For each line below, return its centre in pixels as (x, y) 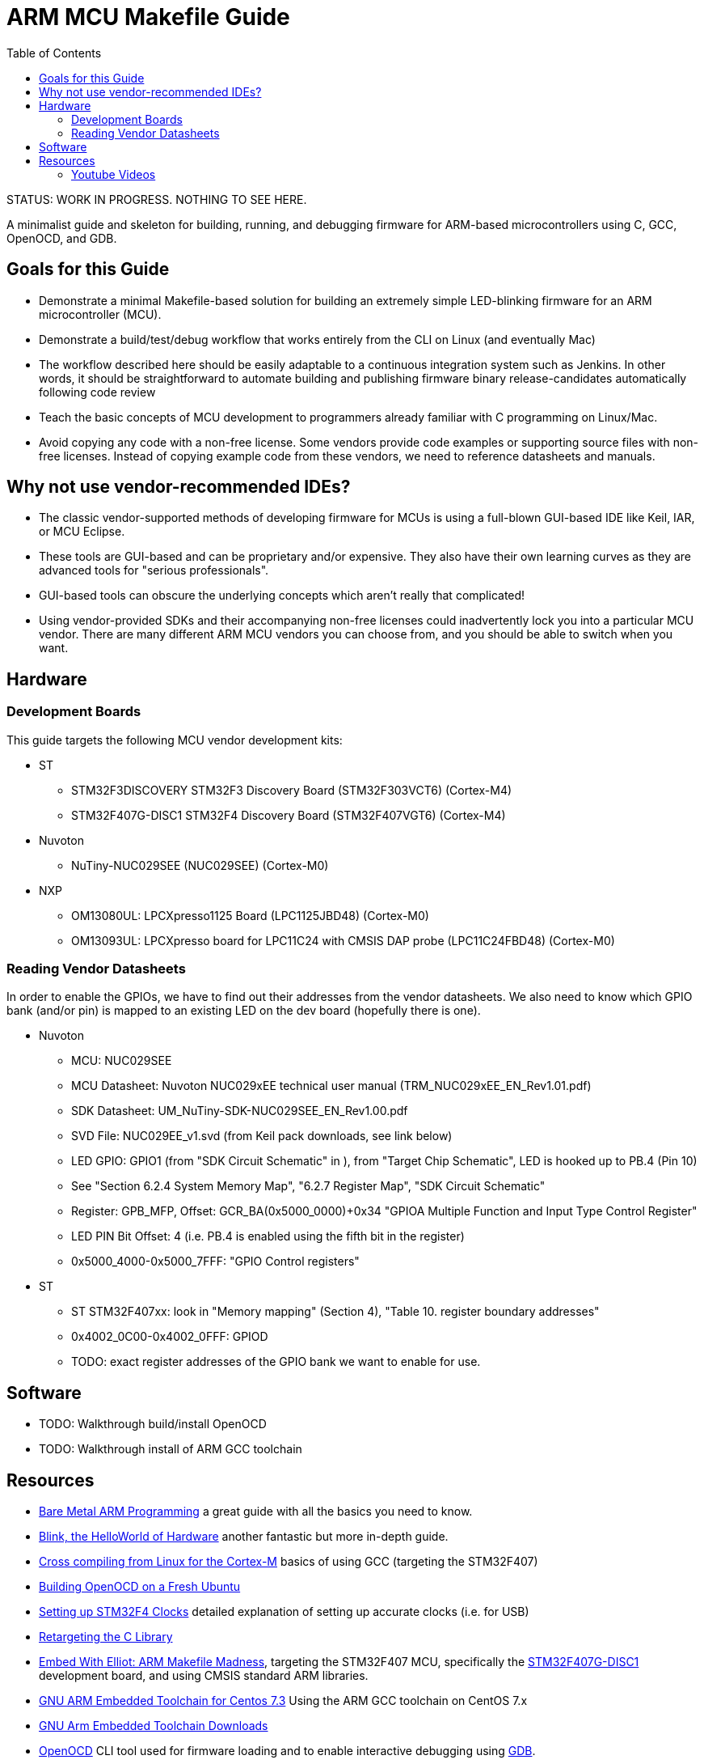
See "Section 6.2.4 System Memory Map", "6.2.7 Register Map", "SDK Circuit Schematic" (308, 1186)
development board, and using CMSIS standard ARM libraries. (204, 1676)
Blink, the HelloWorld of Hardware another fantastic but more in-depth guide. (244, 1537)
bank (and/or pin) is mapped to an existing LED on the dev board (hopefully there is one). (244, 1011)
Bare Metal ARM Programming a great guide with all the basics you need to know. (256, 1512)
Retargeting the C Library (106, 1637)
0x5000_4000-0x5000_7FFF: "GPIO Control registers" (215, 1262)
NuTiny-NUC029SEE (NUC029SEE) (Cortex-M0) (200, 865)
